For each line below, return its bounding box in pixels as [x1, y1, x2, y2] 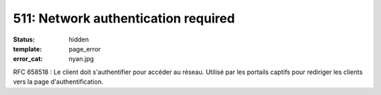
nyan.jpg [68, 55, 95, 63]
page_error [68, 44, 102, 53]
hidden [68, 35, 90, 44]
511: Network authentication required [13, 11, 236, 26]
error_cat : [13, 55, 43, 63]
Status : [13, 35, 35, 44]
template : [13, 44, 42, 53]
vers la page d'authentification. [13, 77, 104, 86]
